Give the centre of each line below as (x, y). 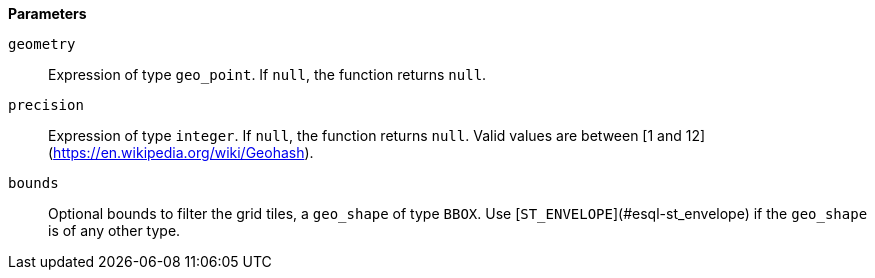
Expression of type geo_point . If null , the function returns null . (267, 74)
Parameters (47, 13)
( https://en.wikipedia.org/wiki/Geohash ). (181, 152)
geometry (42, 44)
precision (46, 105)
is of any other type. (114, 230)
